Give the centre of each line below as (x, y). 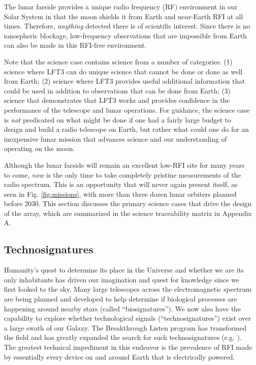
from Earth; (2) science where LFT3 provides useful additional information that (125, 81)
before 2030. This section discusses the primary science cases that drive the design (128, 203)
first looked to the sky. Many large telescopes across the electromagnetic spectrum (128, 289)
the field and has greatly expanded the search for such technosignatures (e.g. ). (123, 337)
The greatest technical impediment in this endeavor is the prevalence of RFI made (128, 347)
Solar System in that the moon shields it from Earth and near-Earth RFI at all (124, 16)
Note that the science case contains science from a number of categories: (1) (118, 61)
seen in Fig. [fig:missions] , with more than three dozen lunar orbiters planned (120, 194)
